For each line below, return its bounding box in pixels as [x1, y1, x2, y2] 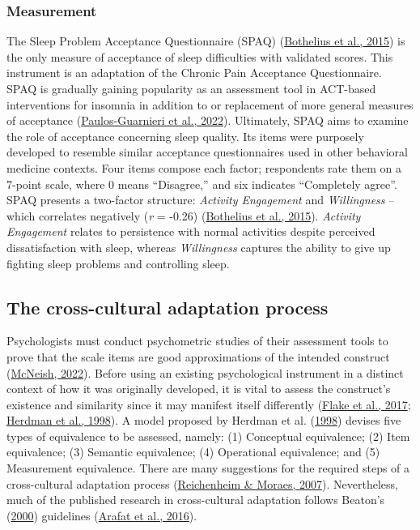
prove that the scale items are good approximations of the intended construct [6, 348, 390, 365]
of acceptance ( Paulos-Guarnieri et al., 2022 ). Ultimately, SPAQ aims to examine [6, 112, 409, 129]
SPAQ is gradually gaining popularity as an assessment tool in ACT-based [6, 80, 376, 96]
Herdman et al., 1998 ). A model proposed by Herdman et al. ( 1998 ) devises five [6, 412, 401, 429]
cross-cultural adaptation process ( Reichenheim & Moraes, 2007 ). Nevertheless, [6, 475, 398, 492]
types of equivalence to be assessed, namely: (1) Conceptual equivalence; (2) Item [6, 427, 410, 444]
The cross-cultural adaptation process [6, 294, 329, 319]
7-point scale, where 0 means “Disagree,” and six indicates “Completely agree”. [6, 175, 397, 192]
